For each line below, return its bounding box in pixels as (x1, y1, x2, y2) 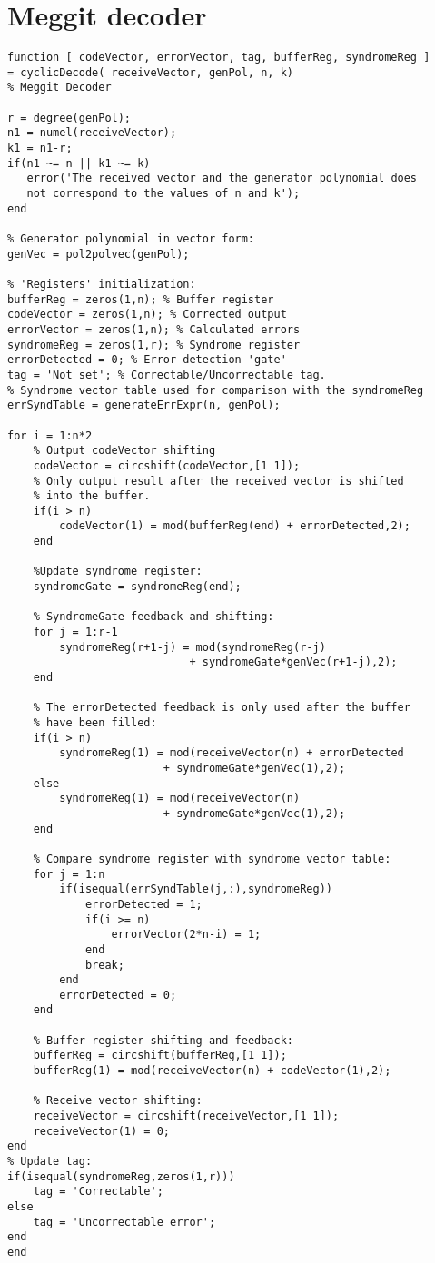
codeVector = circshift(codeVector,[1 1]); (33, 459, 301, 472)
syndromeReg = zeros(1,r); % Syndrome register (7, 338, 301, 351)
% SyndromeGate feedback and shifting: (33, 610, 274, 624)
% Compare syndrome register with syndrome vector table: (33, 852, 391, 865)
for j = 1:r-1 (33, 626, 118, 639)
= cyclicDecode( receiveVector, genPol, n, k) (7, 65, 293, 79)
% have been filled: (33, 716, 157, 729)
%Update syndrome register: (33, 565, 203, 578)
